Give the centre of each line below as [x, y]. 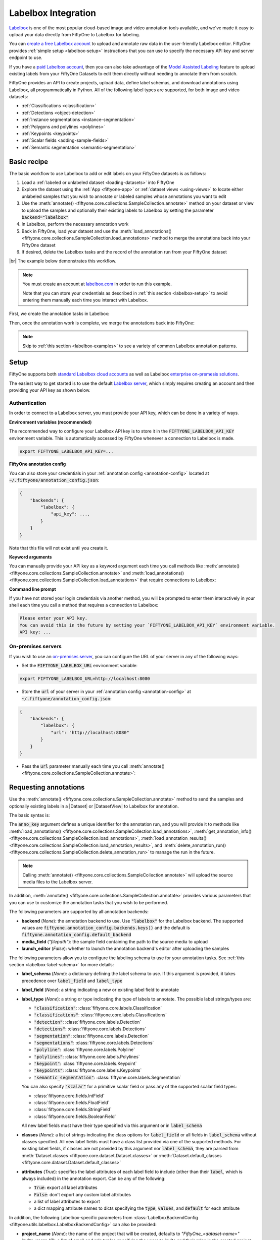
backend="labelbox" [45, 217]
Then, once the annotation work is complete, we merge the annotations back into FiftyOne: [102, 323]
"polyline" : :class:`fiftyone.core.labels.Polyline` [85, 1050]
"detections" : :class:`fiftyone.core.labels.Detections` [90, 1029]
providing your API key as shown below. [50, 390]
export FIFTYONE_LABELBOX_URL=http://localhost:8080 [85, 679]
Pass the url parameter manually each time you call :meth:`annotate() [93, 766]
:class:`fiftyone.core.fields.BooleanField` [75, 1116]
